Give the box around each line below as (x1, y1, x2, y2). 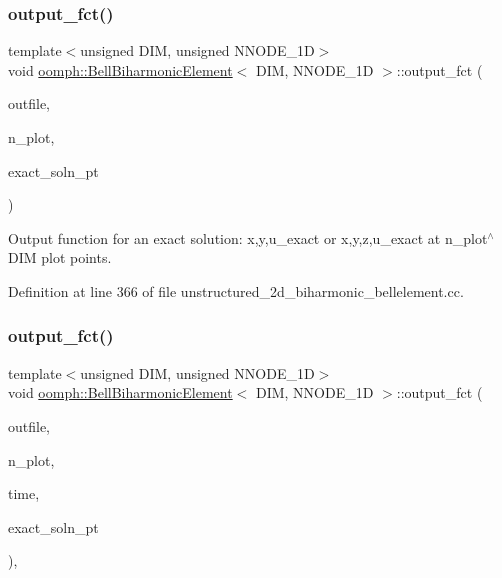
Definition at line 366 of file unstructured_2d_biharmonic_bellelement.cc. (8, 280, 464, 301)
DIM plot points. (8, 247, 112, 268)
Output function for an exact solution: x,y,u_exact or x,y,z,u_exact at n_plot (8, 227, 488, 248)
